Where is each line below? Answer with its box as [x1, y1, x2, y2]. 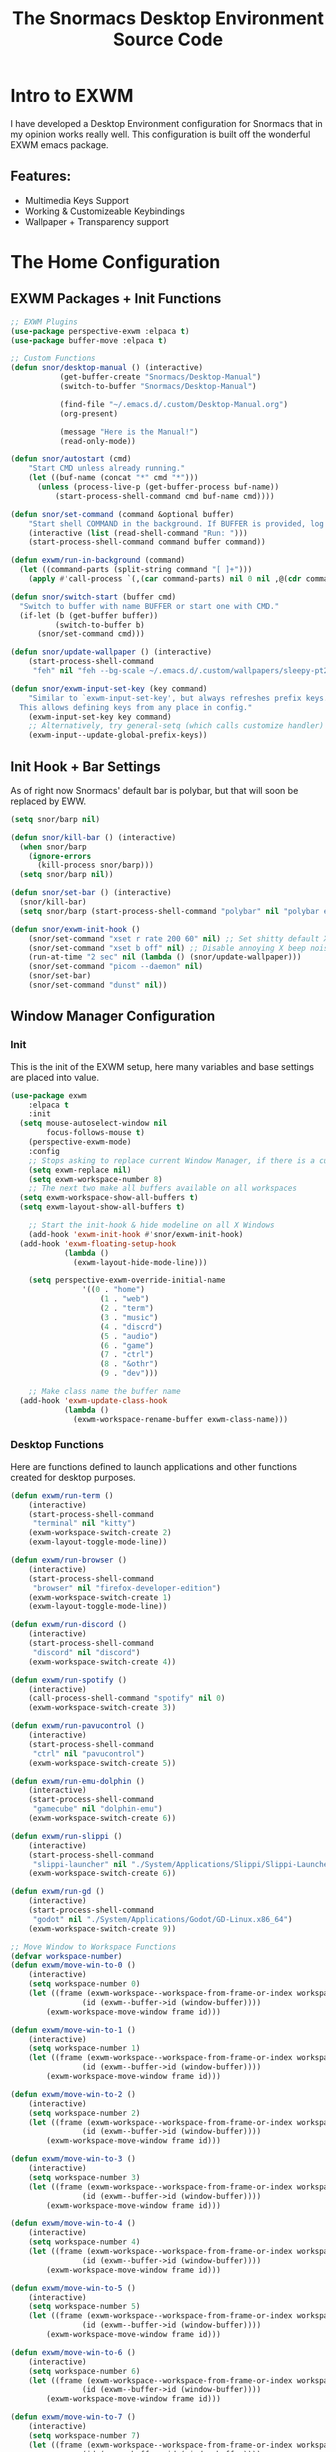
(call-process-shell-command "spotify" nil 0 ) [28, 1693, 226, 1704]
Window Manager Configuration [10, 1008, 216, 1025]
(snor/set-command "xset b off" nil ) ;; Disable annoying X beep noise [28, 943, 333, 953]
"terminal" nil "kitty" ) [32, 1518, 137, 1529]
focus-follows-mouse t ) [46, 1128, 145, 1138]
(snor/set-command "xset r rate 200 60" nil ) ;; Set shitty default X [28, 933, 329, 944]
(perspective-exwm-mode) [28, 1137, 132, 1147]
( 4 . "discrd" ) [99, 1322, 163, 1332]
